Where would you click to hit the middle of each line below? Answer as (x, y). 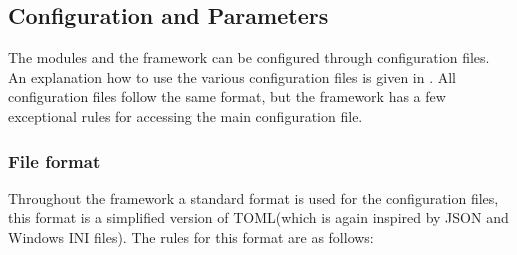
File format (54, 160)
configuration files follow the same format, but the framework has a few (227, 96)
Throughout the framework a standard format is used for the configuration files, (253, 197)
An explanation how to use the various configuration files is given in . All (232, 76)
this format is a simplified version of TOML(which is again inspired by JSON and (258, 217)
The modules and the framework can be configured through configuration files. (249, 57)
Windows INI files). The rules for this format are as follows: (191, 236)
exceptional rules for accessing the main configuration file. (185, 115)
